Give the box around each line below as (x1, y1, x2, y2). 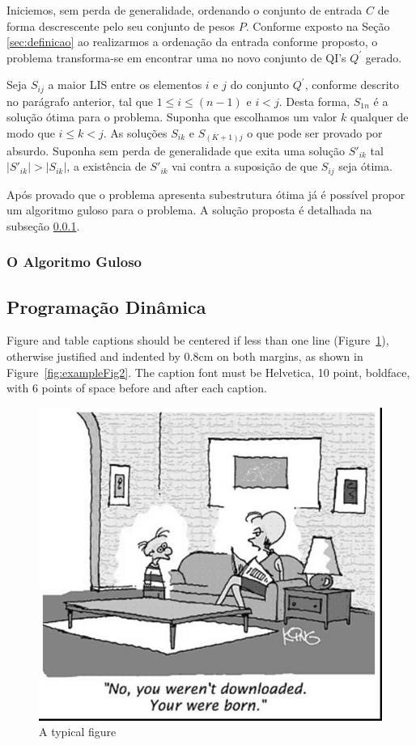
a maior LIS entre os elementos (48, 76, 202, 93)
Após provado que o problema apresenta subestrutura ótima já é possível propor (6, 185, 405, 202)
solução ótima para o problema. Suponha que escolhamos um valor (6, 108, 337, 125)
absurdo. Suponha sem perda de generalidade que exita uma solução (6, 142, 346, 159)
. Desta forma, (278, 92, 350, 109)
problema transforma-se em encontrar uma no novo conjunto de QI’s (6, 49, 346, 66)
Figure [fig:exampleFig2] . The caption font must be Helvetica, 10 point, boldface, (6, 363, 410, 380)
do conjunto (230, 76, 290, 93)
